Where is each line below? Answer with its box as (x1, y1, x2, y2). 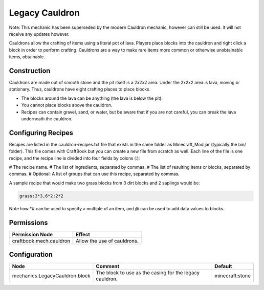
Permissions (9, 218, 48, 227)
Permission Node (12, 231, 53, 238)
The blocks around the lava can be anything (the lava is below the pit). (21, 95, 163, 101)
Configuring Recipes (9, 129, 73, 137)
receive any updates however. (9, 31, 70, 37)
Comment (96, 263, 120, 270)
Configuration (9, 250, 53, 259)
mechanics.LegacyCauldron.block (12, 272, 90, 279)
